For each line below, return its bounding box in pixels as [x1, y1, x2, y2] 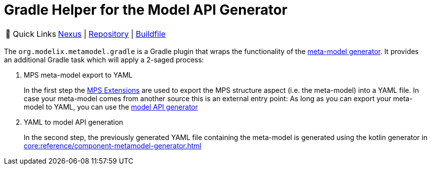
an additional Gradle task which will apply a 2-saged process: [4, 55, 204, 64]
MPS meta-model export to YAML [24, 70, 133, 79]
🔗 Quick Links [5, 28, 56, 39]
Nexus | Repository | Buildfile [58, 28, 166, 39]
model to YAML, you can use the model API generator [24, 102, 198, 111]
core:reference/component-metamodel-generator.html [24, 141, 201, 150]
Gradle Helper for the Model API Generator [4, 1, 288, 18]
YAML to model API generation [24, 117, 123, 126]
